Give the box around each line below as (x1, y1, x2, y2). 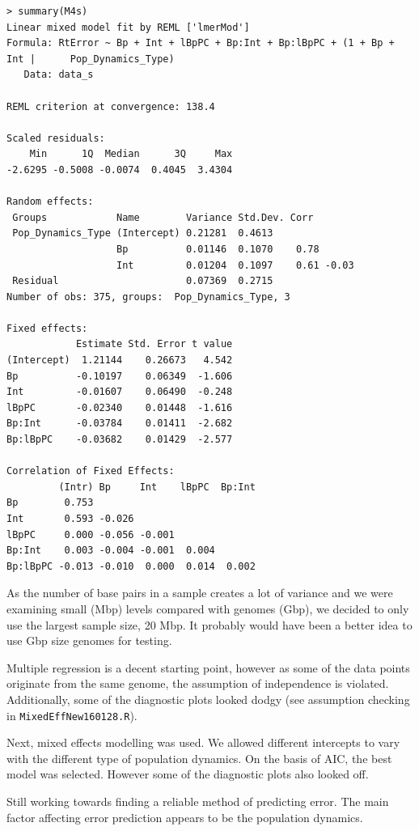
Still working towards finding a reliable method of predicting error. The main (6, 792, 389, 809)
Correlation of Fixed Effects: (6, 465, 175, 477)
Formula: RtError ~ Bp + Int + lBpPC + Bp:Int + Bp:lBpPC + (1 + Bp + (6, 37, 395, 49)
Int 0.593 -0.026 (6, 513, 134, 524)
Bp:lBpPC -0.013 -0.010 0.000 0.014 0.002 (6, 560, 256, 572)
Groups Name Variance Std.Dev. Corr (12, 211, 314, 223)
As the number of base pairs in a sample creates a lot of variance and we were (6, 584, 393, 601)
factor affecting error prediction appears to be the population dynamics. (6, 808, 363, 825)
